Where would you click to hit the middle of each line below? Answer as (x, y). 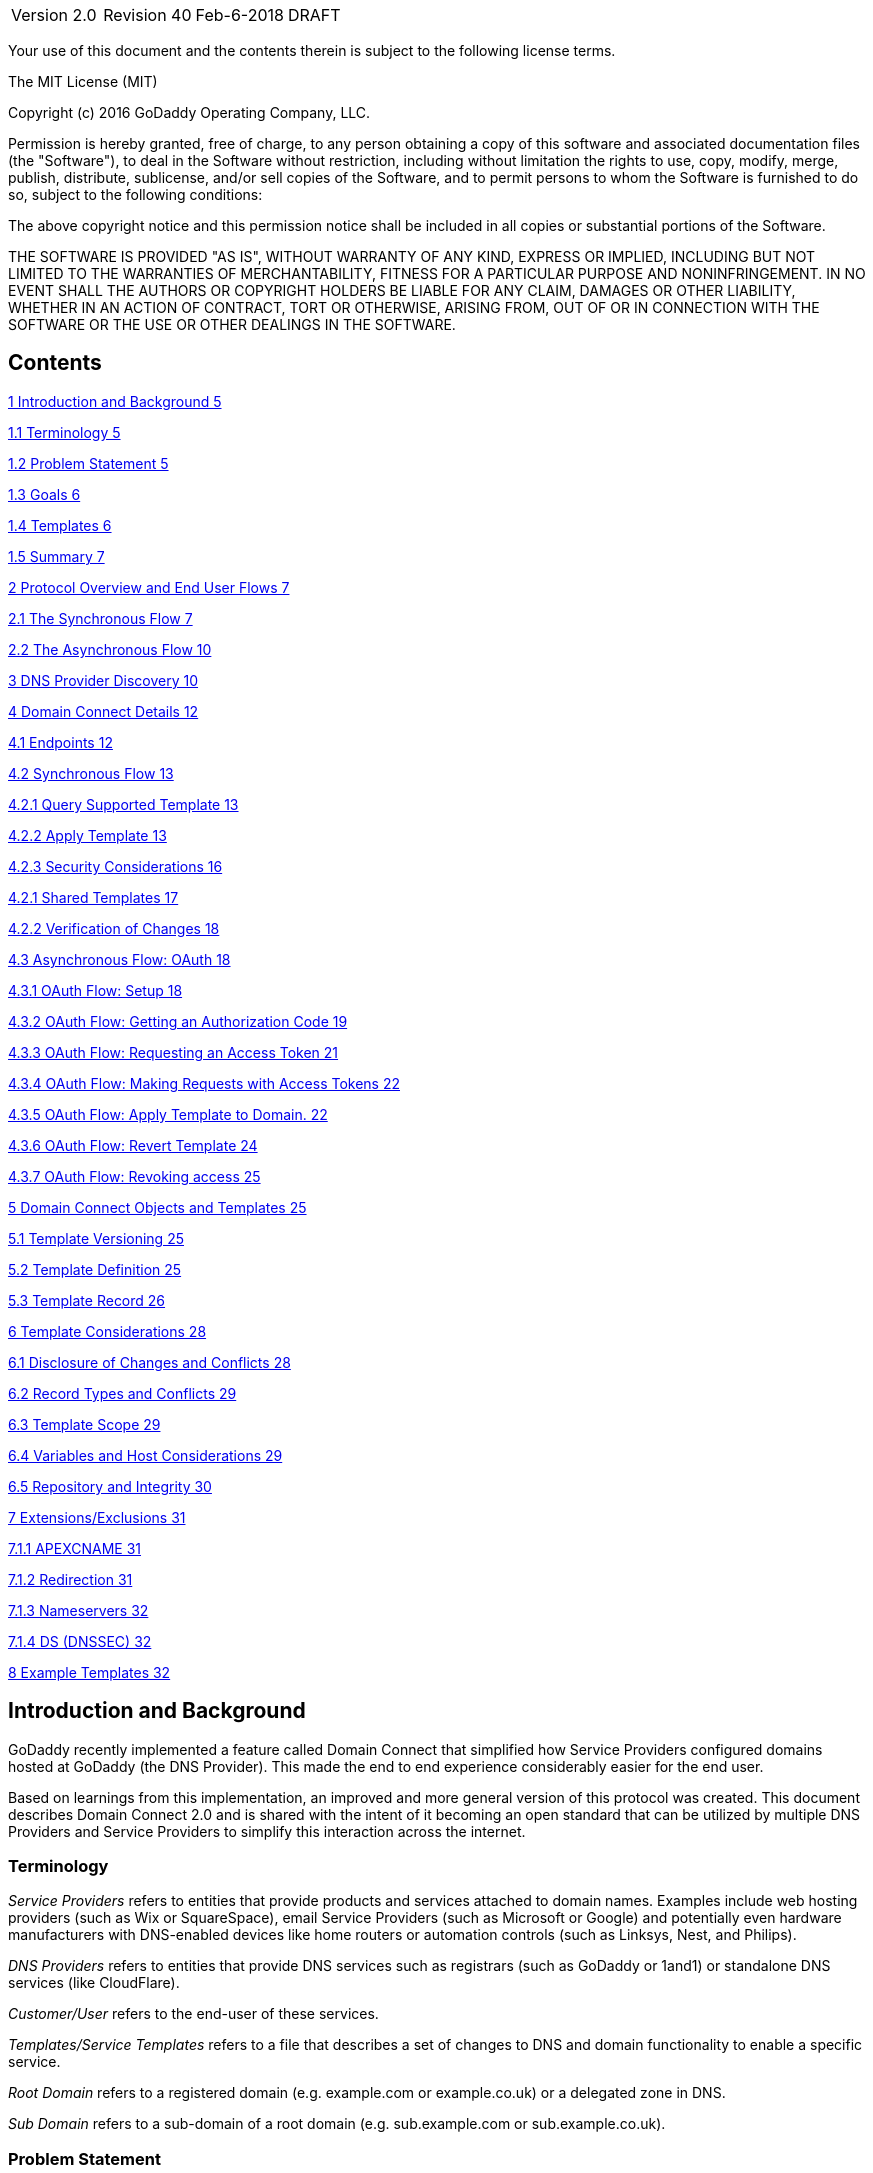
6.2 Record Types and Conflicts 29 (122, 1393)
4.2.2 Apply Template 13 (87, 835)
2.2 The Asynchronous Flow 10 (110, 649)
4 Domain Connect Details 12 (103, 711)
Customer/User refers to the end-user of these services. (193, 2014)
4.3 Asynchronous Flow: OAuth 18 (119, 959)
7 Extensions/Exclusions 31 (97, 1517)
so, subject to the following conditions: (135, 194)
